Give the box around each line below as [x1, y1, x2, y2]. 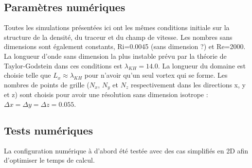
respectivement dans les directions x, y [130, 79, 246, 89]
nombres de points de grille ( [4, 79, 90, 89]
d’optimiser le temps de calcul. [4, 155, 95, 165]
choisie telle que [4, 70, 51, 80]
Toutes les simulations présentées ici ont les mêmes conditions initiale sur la [4, 22, 230, 33]
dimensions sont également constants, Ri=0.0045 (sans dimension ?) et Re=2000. [4, 41, 246, 51]
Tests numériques [4, 122, 93, 137]
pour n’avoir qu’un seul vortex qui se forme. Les [84, 70, 228, 80]
